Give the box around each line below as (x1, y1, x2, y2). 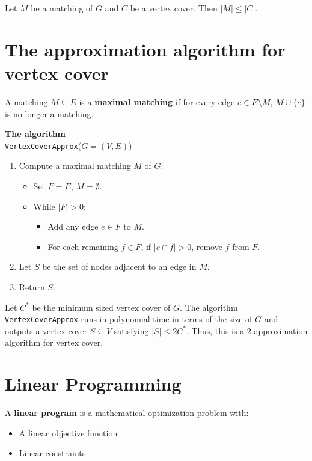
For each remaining (47, 240, 118, 252)
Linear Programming (5, 371, 182, 396)
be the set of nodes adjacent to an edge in (42, 260, 197, 273)
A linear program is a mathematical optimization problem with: (5, 406, 249, 419)
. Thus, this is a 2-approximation (186, 324, 308, 337)
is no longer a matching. (5, 107, 94, 120)
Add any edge (47, 220, 99, 233)
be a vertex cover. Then (130, 2, 218, 14)
